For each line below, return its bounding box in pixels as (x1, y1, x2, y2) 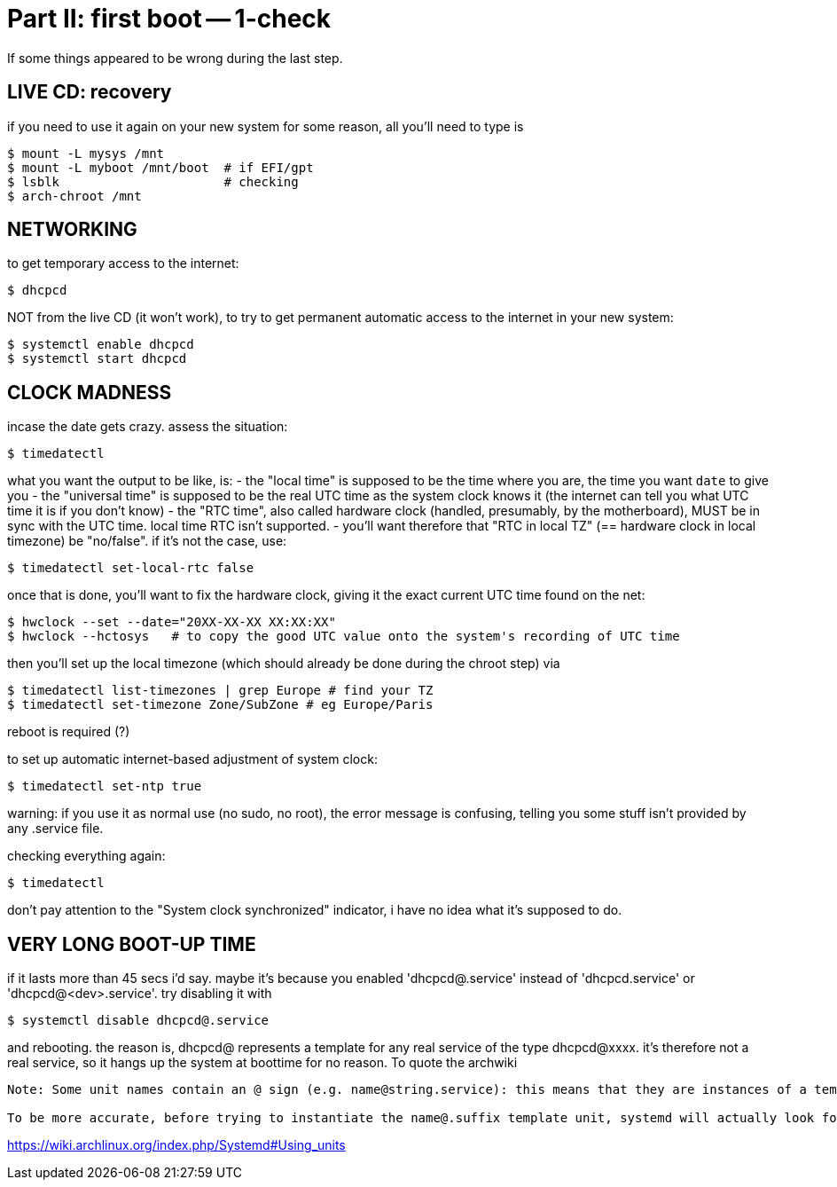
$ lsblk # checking (7, 174, 299, 189)
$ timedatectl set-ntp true (7, 779, 202, 794)
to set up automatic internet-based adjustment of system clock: (7, 751, 378, 767)
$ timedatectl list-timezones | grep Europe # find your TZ (7, 683, 434, 698)
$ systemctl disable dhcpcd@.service (7, 1013, 270, 1028)
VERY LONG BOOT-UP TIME (7, 932, 256, 955)
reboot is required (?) (7, 724, 130, 740)
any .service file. (7, 821, 104, 837)
